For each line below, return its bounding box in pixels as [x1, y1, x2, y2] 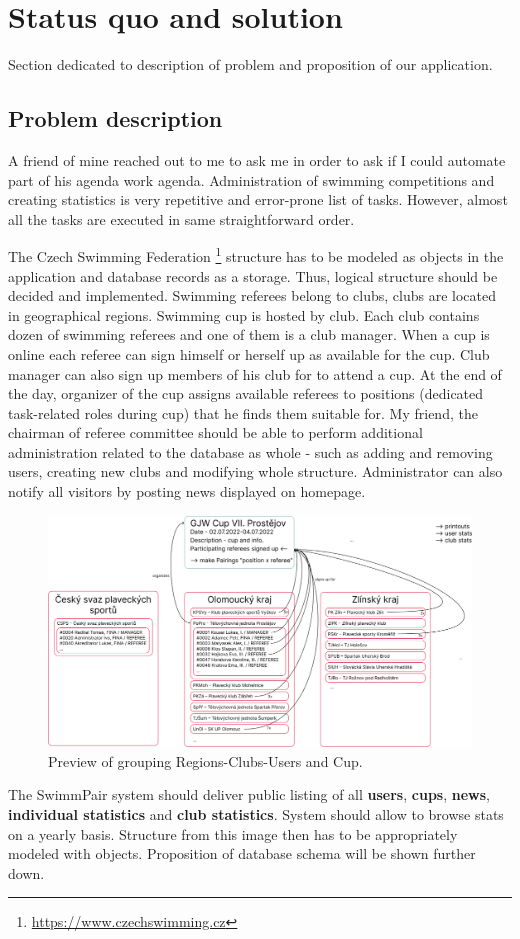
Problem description [8, 103, 223, 134]
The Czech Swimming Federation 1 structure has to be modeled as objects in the [8, 243, 504, 266]
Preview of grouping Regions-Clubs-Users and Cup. [48, 750, 363, 771]
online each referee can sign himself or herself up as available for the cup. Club [8, 343, 490, 364]
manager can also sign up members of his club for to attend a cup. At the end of [8, 363, 502, 384]
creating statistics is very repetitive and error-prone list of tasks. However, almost [8, 189, 508, 210]
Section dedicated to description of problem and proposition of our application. [8, 54, 493, 75]
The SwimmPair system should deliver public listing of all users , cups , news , [8, 784, 490, 805]
